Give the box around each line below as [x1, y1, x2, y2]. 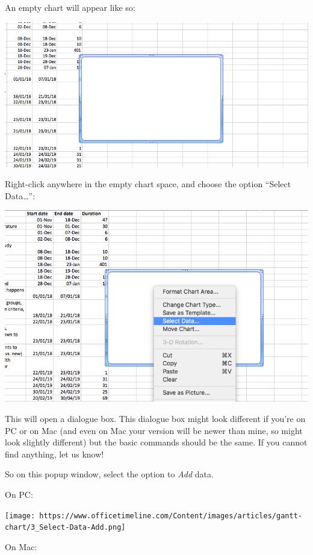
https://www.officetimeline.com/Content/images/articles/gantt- [39, 511, 302, 520]
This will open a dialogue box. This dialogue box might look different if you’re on [5, 412, 306, 424]
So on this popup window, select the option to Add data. [5, 468, 214, 480]
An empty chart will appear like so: [5, 1, 135, 13]
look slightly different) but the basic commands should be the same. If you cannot [5, 436, 308, 448]
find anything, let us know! [5, 447, 104, 460]
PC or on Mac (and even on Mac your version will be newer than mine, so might [5, 424, 303, 436]
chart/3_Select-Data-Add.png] [5, 523, 126, 532]
